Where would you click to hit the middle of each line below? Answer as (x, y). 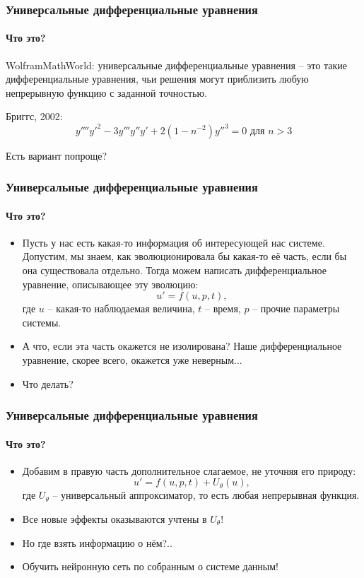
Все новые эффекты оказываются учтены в (115, 518)
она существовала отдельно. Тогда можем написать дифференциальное (174, 270)
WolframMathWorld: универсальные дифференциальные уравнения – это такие (176, 65)
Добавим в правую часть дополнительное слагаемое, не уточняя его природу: (189, 470)
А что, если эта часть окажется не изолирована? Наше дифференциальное (182, 346)
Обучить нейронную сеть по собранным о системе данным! (151, 566)
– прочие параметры (296, 308)
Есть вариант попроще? (57, 155)
